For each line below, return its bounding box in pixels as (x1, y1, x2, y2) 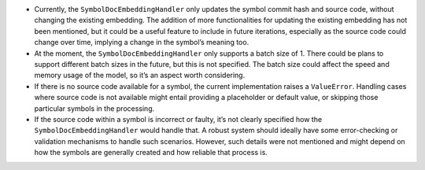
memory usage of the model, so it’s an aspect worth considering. (34, 71, 246, 80)
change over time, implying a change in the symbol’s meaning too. (34, 38, 249, 47)
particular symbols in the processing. (34, 103, 155, 113)
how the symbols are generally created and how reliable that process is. (34, 148, 268, 157)
